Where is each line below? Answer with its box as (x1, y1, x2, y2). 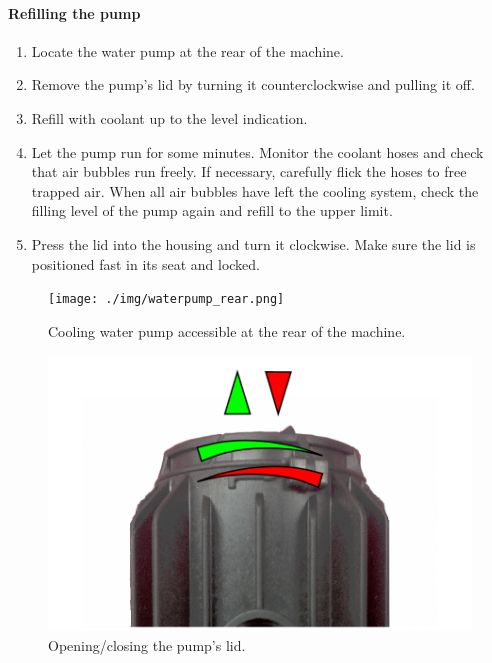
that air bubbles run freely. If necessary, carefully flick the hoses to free (31, 161, 467, 182)
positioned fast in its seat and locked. (31, 253, 260, 274)
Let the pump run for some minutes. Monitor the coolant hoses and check (31, 141, 484, 162)
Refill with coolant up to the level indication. (31, 107, 308, 128)
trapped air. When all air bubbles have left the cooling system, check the (31, 180, 479, 201)
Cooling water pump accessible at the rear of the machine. (48, 320, 406, 341)
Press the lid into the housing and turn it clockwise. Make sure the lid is (31, 233, 476, 254)
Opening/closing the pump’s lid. (48, 635, 246, 656)
